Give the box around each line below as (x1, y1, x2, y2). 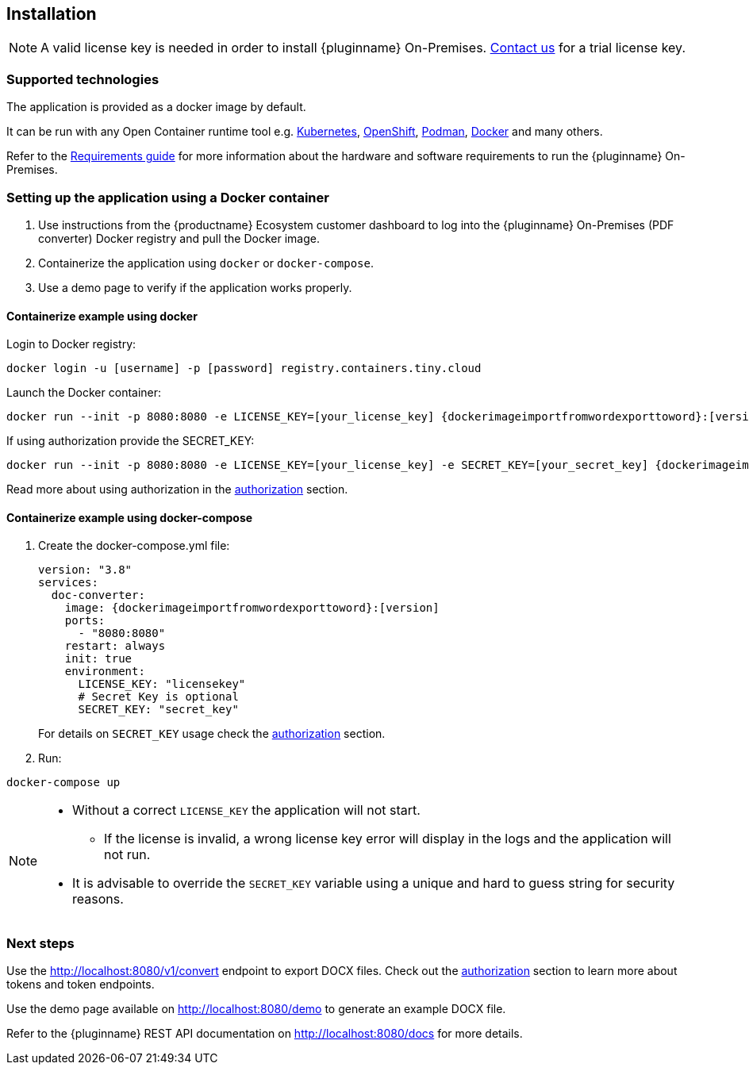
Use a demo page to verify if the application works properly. (38, 280, 352, 294)
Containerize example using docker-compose (6, 510, 253, 524)
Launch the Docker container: (6, 386, 162, 400)
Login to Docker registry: (6, 337, 136, 351)
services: (38, 576, 98, 589)
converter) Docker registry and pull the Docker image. (38, 231, 321, 245)
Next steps (6, 935, 75, 951)
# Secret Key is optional (78, 690, 239, 704)
